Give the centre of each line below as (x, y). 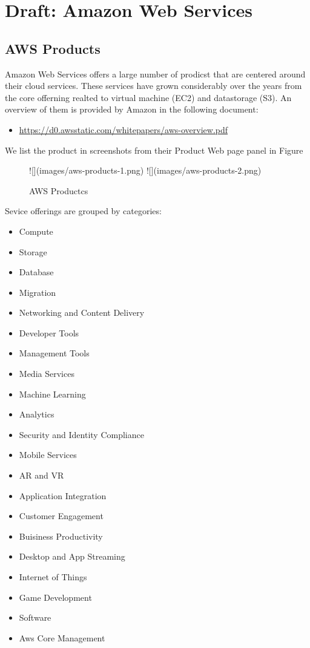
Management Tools (54, 353)
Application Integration (63, 495)
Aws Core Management (62, 637)
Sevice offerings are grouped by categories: (83, 211)
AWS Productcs (59, 190)
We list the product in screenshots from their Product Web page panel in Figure (154, 150)
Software (35, 617)
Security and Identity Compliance (81, 434)
